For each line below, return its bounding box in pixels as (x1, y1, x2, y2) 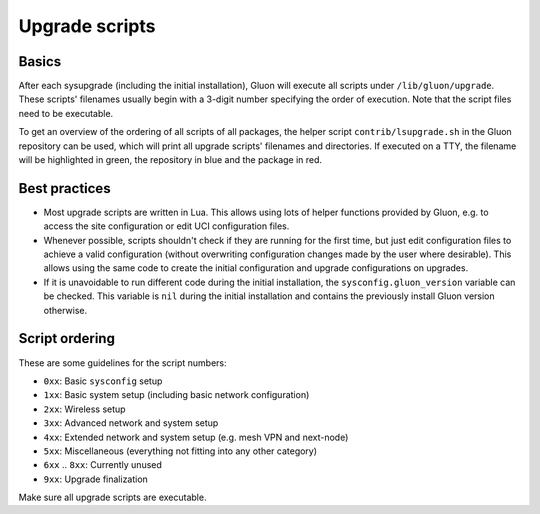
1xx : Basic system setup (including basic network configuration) (43, 389, 310, 401)
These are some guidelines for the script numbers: (18, 356, 227, 369)
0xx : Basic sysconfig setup (43, 375, 163, 387)
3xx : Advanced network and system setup (43, 417, 219, 429)
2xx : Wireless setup (43, 403, 126, 415)
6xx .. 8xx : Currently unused (43, 459, 162, 471)
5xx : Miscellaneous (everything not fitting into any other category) (43, 445, 318, 457)
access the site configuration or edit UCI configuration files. (43, 220, 290, 232)
